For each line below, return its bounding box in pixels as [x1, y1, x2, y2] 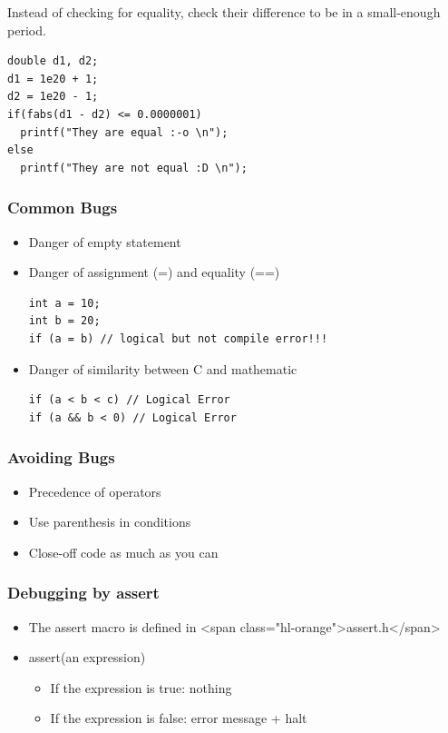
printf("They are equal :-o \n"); [20, 125, 229, 139]
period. [7, 20, 46, 39]
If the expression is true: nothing [50, 678, 232, 697]
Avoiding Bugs [7, 446, 115, 469]
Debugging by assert [7, 581, 160, 604]
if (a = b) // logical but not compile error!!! [28, 332, 328, 345]
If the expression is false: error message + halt [50, 708, 307, 728]
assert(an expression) [28, 648, 146, 667]
